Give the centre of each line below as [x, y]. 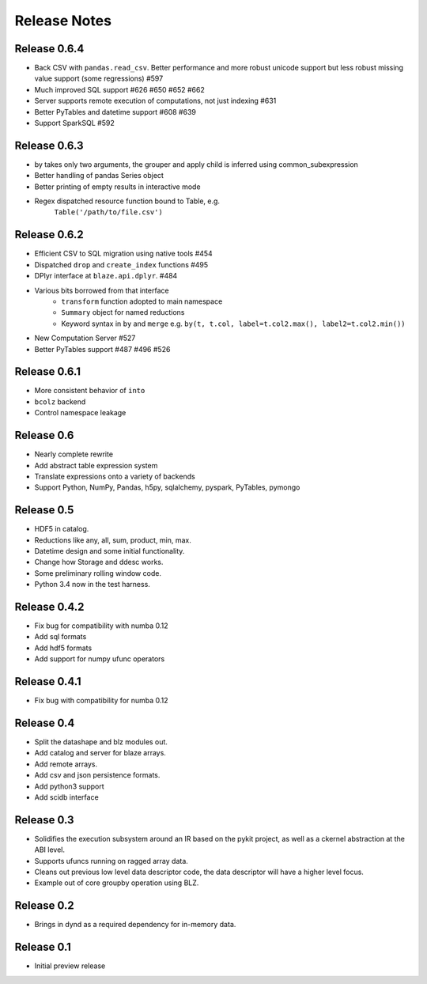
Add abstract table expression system [96, 465]
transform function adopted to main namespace [142, 301]
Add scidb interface [66, 797]
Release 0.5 [44, 510]
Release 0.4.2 [49, 606]
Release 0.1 [43, 947]
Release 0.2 [44, 906]
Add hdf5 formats [63, 648]
